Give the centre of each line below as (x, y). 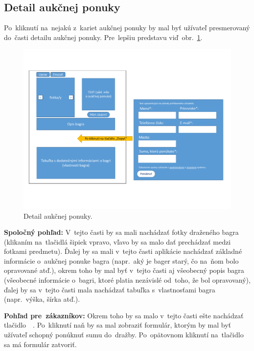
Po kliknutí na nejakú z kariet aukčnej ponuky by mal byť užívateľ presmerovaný (127, 28)
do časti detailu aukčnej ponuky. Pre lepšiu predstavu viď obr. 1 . (103, 37)
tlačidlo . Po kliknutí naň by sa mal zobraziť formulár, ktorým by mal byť (118, 325)
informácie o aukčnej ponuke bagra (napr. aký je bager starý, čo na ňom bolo (121, 260)
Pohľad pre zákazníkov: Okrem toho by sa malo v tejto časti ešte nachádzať (124, 315)
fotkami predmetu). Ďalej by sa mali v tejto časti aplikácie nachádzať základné (123, 251)
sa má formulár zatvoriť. (40, 344)
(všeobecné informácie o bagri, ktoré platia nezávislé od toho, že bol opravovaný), (127, 280)
